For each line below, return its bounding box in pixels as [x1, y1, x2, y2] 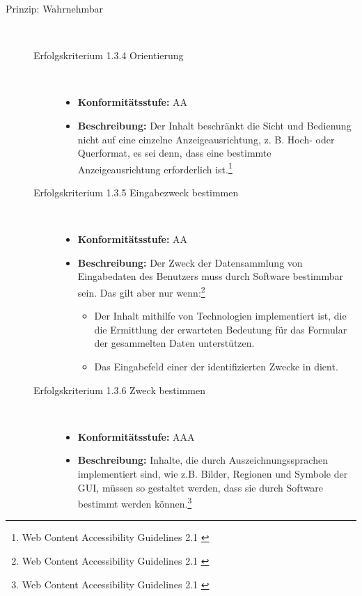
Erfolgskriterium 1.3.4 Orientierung [33, 48, 184, 63]
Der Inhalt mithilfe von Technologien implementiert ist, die [94, 308, 347, 323]
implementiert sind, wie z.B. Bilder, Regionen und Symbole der [77, 466, 348, 480]
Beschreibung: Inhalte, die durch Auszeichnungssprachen [77, 453, 328, 467]
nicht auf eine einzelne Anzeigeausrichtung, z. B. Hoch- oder [77, 132, 335, 146]
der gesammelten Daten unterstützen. [94, 336, 255, 350]
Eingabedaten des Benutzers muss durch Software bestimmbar [77, 269, 344, 283]
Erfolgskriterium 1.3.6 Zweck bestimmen [33, 382, 206, 397]
